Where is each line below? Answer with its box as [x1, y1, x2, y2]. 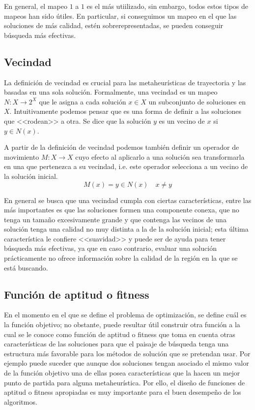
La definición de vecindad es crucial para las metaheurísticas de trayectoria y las [4, 77, 246, 87]
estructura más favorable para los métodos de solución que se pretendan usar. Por [4, 348, 251, 358]
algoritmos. [4, 396, 37, 407]
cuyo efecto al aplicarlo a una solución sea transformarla [75, 151, 245, 162]
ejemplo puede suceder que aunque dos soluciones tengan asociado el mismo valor [4, 358, 249, 368]
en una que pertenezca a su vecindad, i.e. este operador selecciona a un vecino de [4, 161, 248, 171]
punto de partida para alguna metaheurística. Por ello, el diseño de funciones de [4, 377, 245, 387]
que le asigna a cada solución [39, 96, 126, 106]
